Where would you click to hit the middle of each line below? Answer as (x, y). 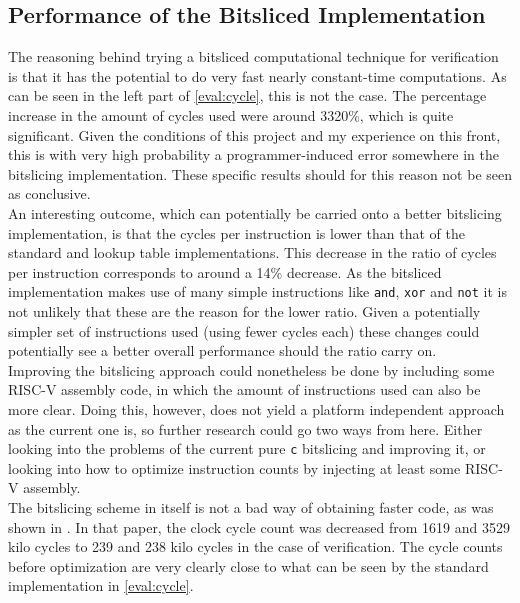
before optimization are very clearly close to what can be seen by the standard (248, 565)
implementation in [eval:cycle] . (101, 585)
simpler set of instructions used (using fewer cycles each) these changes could (244, 330)
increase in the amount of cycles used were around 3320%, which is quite (231, 114)
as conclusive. (49, 193)
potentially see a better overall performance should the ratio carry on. (222, 350)
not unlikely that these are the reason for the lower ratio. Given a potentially (244, 310)
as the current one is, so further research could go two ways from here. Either (245, 428)
